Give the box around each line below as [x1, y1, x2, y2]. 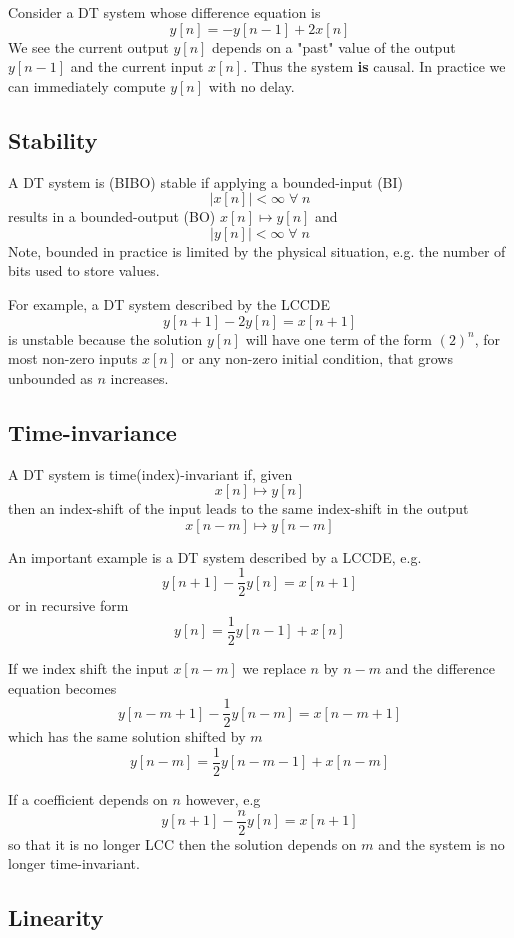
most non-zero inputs [8, 348, 138, 369]
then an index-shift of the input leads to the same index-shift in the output [8, 498, 469, 519]
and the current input [70, 56, 204, 77]
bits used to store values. [8, 260, 160, 281]
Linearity [8, 902, 104, 933]
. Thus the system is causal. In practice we [243, 56, 506, 77]
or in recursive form [8, 595, 129, 616]
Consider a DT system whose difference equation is [8, 2, 321, 22]
